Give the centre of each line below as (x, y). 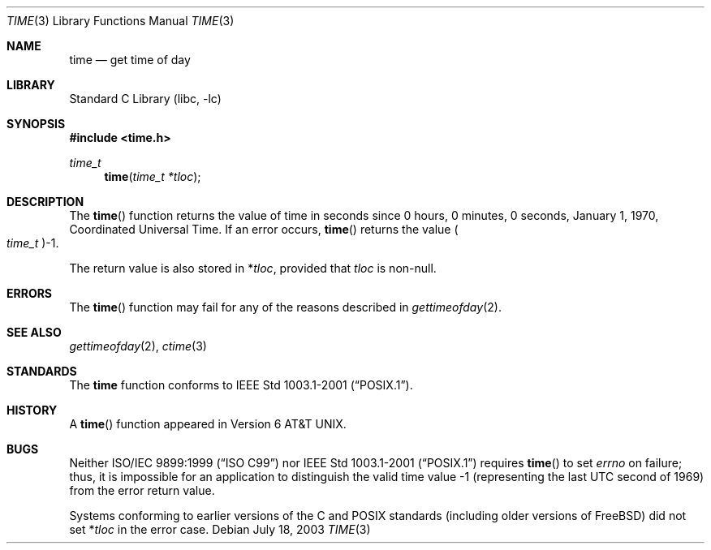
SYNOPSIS (36, 124)
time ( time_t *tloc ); (153, 176)
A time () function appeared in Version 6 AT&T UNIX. (208, 424)
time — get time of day (130, 60)
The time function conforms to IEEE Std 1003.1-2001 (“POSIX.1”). (241, 385)
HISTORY (32, 410)
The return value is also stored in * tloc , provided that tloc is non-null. (253, 268)
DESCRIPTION (45, 202)
